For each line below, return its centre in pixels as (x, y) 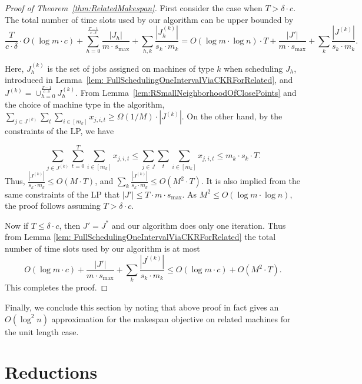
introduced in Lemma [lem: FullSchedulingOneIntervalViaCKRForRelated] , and (149, 80)
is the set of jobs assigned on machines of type (131, 68)
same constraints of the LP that (62, 194)
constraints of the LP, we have (59, 131)
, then (70, 225)
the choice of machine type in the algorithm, (85, 104)
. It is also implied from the (251, 181)
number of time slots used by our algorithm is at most (102, 248)
